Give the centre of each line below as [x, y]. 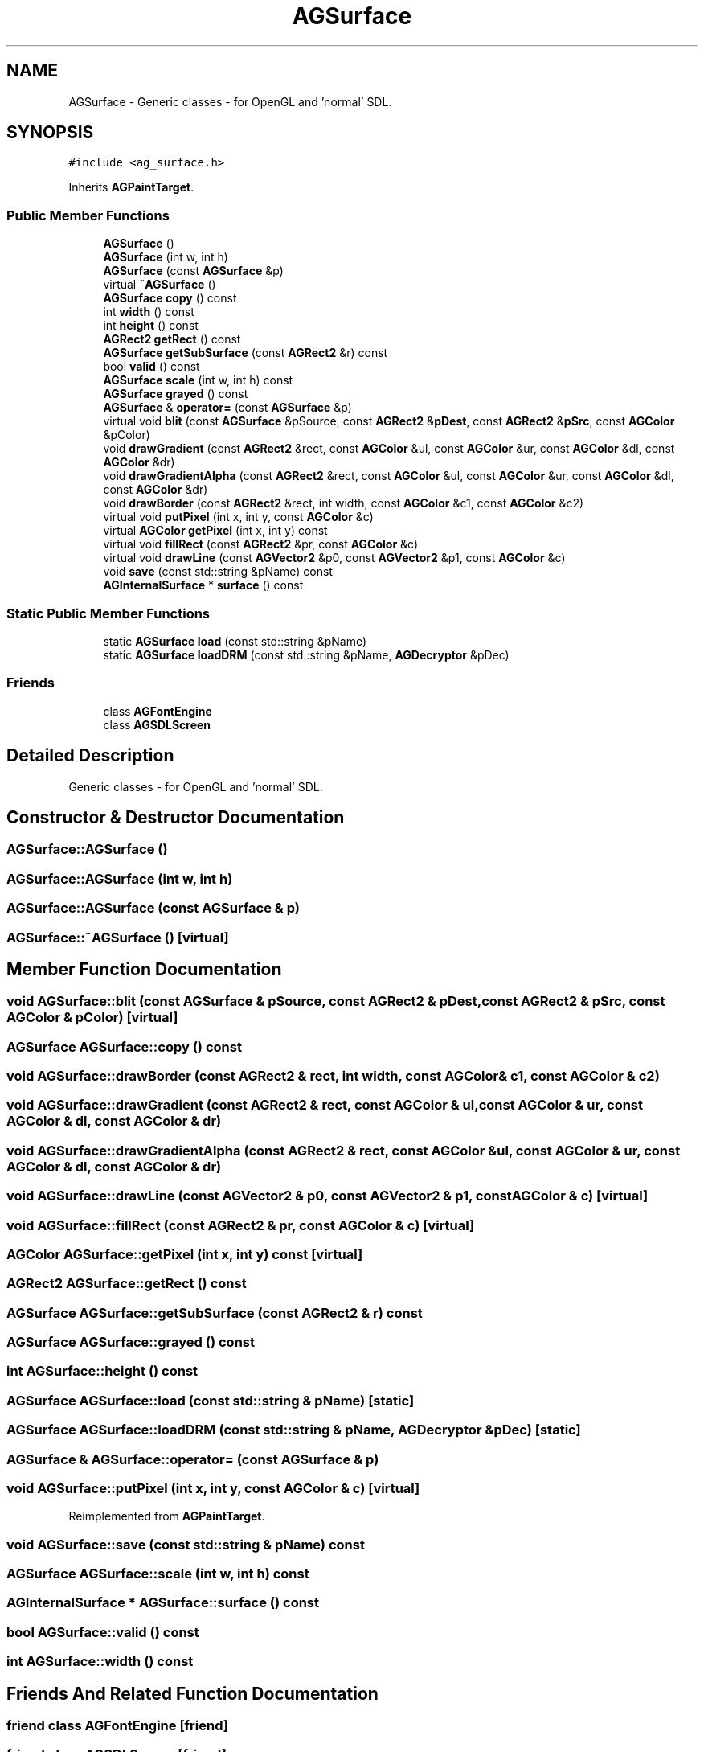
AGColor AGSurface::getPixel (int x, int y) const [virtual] [185, 1254]
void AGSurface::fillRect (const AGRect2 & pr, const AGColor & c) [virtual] [241, 1225]
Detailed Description [90, 756]
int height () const [151, 326]
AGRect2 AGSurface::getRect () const [127, 1284]
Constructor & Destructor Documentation [176, 817]
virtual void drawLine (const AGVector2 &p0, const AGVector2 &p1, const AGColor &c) [334, 558]
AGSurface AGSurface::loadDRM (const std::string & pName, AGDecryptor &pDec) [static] [294, 1430]
